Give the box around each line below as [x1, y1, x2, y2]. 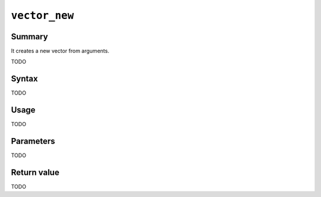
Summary [11, 32, 48, 42]
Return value [11, 167, 59, 177]
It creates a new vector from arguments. [11, 48, 109, 55]
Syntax [11, 74, 38, 84]
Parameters [11, 136, 55, 146]
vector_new [11, 9, 74, 22]
